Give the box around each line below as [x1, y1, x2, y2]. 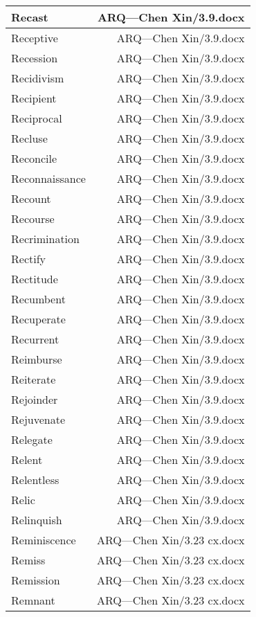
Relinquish [11, 512, 62, 528]
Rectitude [11, 271, 58, 287]
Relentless [11, 472, 60, 488]
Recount [11, 190, 51, 206]
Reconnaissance [11, 170, 86, 186]
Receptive [11, 30, 58, 46]
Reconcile [11, 150, 57, 166]
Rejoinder [11, 391, 58, 407]
